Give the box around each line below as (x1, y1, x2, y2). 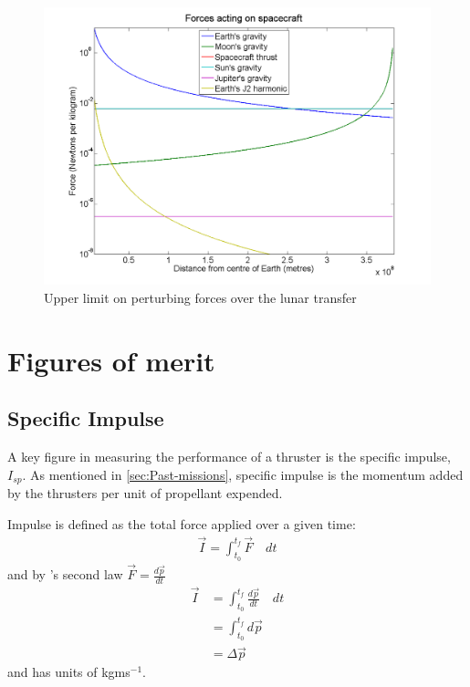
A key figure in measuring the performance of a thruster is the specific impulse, (7, 447, 451, 466)
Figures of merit (7, 341, 215, 379)
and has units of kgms (7, 662, 131, 682)
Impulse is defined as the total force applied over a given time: (7, 514, 356, 533)
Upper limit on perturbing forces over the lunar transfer (44, 287, 357, 307)
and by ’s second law (7, 565, 123, 583)
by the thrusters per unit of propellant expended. (7, 484, 283, 503)
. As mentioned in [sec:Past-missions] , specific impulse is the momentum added (22, 464, 464, 484)
